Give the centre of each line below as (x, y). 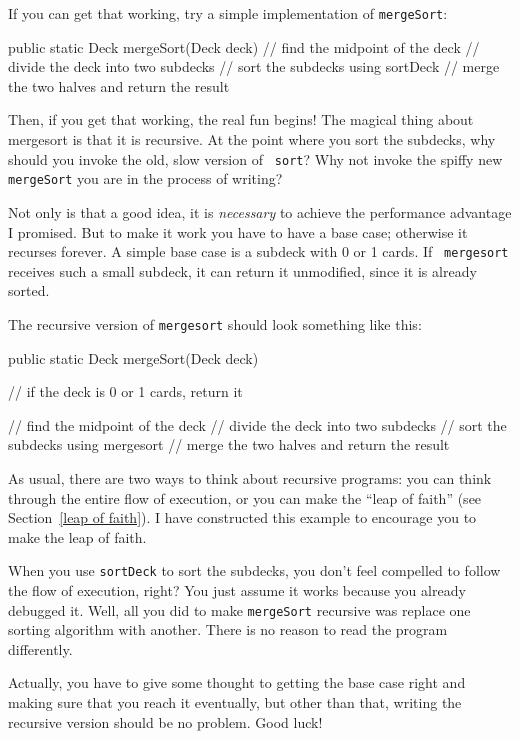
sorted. (29, 290)
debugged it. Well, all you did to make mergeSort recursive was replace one (239, 609)
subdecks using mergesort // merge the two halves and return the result (229, 444)
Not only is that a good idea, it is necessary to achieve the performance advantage (260, 211)
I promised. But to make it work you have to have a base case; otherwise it (238, 231)
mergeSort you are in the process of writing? (145, 178)
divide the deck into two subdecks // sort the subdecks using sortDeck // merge (254, 66)
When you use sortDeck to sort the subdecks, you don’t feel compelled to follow (254, 570)
